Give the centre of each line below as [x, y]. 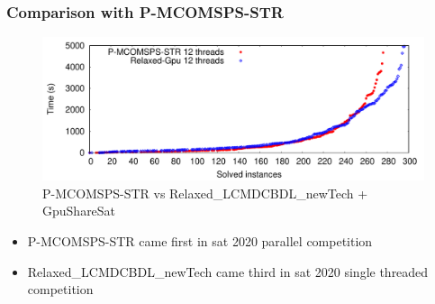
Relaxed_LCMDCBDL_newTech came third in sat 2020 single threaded [228, 271]
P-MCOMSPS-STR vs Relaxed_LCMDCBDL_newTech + [205, 193]
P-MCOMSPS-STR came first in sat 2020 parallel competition [200, 241]
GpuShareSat [79, 211]
